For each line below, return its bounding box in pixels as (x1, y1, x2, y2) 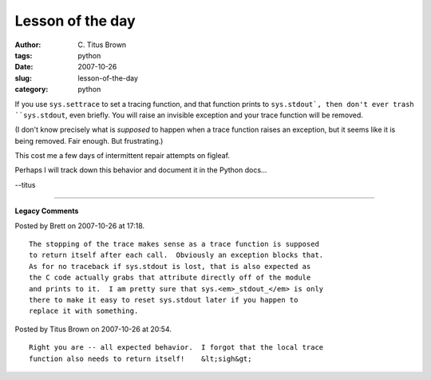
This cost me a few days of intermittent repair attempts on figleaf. (14, 151, 231, 160)
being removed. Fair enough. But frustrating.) (14, 136, 164, 145)
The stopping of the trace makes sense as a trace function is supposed (29, 239, 319, 249)
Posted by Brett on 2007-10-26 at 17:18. (14, 220, 145, 231)
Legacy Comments (14, 206, 79, 216)
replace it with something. (29, 307, 139, 315)
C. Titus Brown (77, 40, 127, 49)
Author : (14, 40, 42, 49)
